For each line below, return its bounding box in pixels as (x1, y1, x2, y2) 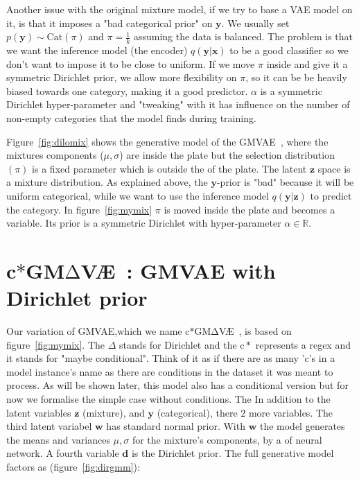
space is (317, 161, 351, 175)
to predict (310, 188, 352, 202)
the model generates (259, 419, 345, 433)
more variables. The (248, 405, 333, 419)
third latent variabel (6, 419, 92, 433)
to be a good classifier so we (229, 43, 349, 58)
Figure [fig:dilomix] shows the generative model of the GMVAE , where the (6, 134, 329, 148)
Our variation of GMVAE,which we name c (6, 324, 190, 338)
